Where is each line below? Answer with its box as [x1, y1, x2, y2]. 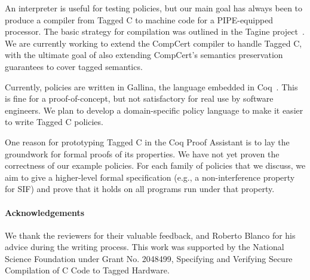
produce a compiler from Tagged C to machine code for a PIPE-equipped [5, 13, 274, 26]
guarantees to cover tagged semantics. [5, 60, 143, 72]
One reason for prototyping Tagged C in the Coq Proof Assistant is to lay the [5, 135, 290, 148]
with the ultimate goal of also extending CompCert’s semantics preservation [5, 48, 283, 61]
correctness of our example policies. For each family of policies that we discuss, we [5, 159, 306, 172]
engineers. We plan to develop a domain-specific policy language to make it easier [5, 104, 303, 116]
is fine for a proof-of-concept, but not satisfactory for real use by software [5, 92, 274, 105]
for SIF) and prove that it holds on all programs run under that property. [5, 182, 275, 195]
